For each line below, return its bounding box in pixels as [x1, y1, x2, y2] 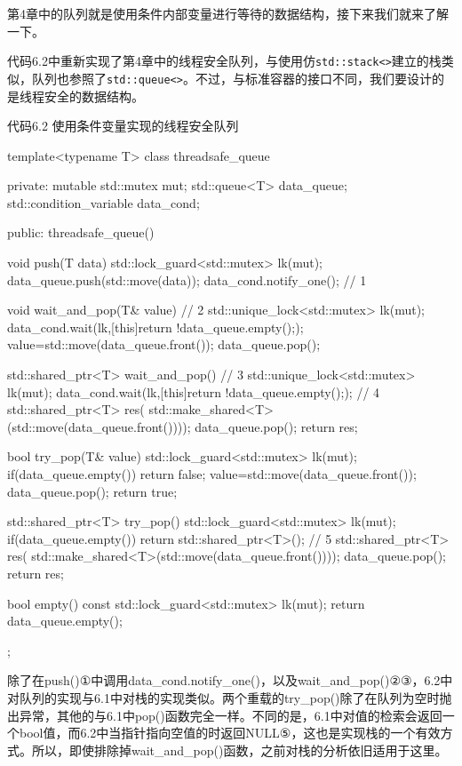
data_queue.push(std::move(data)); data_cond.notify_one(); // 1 [7, 270, 367, 289]
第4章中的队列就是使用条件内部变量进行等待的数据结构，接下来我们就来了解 [7, 4, 449, 22]
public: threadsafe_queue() [7, 223, 155, 242]
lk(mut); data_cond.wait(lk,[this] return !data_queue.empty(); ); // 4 [7, 382, 380, 401]
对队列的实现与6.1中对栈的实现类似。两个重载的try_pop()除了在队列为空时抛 [7, 688, 452, 706]
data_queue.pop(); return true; [7, 482, 178, 500]
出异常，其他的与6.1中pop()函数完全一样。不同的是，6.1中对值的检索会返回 [7, 706, 442, 724]
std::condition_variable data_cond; [7, 193, 200, 211]
